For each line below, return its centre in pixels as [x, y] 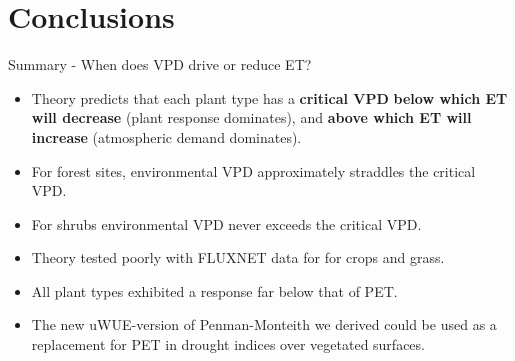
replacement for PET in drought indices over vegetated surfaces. [228, 344]
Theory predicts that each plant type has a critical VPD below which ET [269, 97]
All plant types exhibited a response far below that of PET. [214, 290]
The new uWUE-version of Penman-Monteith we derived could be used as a [264, 324]
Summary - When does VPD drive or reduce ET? [160, 64]
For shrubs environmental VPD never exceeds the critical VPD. [226, 223]
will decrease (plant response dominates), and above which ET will [251, 117]
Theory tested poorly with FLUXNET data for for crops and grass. [238, 257]
